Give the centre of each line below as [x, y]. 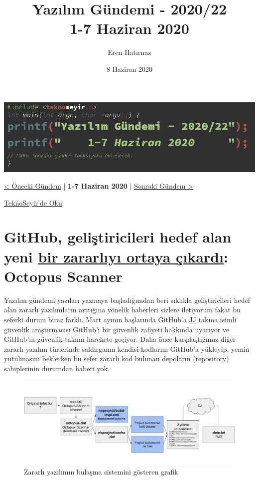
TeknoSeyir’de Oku [33, 202]
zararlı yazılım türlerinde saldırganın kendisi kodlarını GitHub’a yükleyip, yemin [127, 349]
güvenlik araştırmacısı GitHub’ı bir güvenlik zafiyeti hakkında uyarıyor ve [117, 329]
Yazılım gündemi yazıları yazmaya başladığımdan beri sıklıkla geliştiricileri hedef [127, 300]
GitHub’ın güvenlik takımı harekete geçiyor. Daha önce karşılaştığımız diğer [120, 339]
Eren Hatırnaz [129, 52]
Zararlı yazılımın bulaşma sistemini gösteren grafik [101, 471]
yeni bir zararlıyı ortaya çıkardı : [116, 256]
